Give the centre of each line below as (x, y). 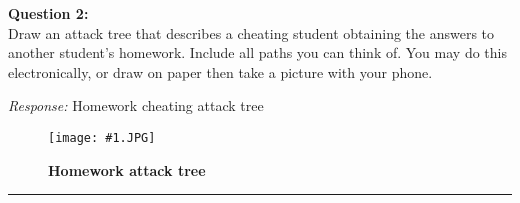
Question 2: (48, 13)
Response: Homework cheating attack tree (136, 105)
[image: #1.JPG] (102, 137)
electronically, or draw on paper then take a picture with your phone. (220, 71)
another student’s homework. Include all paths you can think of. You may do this (257, 52)
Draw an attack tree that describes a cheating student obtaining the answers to (251, 32)
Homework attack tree (127, 169)
